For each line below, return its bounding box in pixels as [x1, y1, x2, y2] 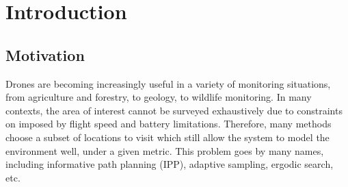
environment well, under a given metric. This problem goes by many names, [5, 143, 324, 158]
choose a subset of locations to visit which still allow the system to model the [5, 129, 330, 144]
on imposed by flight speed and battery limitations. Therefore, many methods [5, 116, 332, 131]
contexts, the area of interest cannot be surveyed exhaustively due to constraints [5, 103, 343, 117]
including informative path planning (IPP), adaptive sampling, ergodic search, [5, 157, 334, 171]
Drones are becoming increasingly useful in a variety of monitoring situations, [5, 76, 331, 90]
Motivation [5, 44, 85, 65]
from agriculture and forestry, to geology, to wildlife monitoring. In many [5, 90, 312, 104]
